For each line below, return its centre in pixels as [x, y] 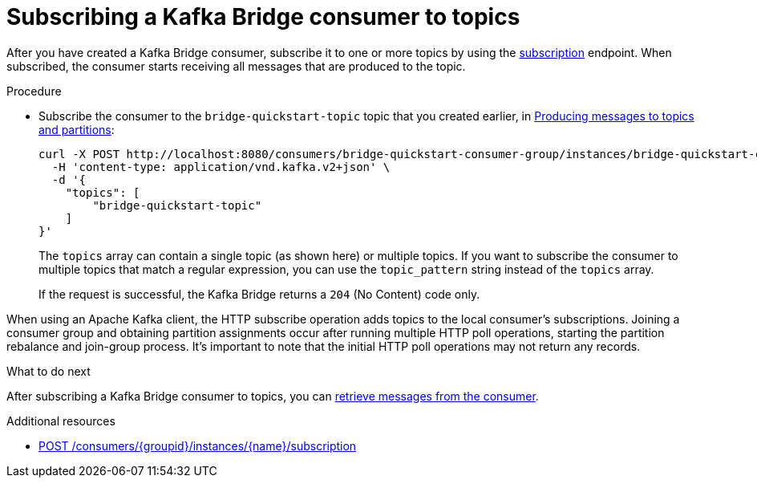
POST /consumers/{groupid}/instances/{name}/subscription [198, 445]
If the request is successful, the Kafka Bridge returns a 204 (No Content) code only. [259, 294]
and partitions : [77, 129]
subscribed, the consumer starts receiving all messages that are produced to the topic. [236, 66]
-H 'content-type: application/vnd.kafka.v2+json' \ [221, 167]
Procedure [34, 91]
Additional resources [61, 421]
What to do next [49, 371]
